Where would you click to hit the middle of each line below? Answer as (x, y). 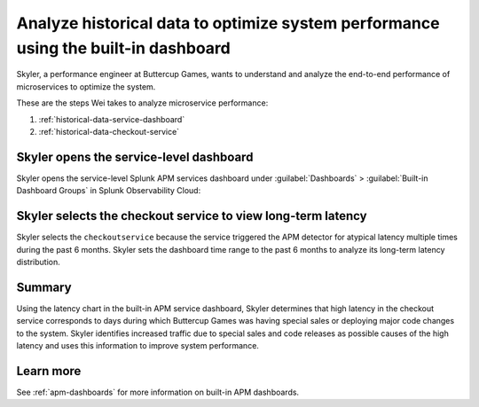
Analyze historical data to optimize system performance (228, 23)
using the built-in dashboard (123, 48)
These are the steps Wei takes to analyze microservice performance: (142, 103)
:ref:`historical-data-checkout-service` (109, 131)
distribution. (39, 262)
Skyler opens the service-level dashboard (135, 157)
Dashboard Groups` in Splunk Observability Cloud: (109, 191)
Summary (44, 287)
